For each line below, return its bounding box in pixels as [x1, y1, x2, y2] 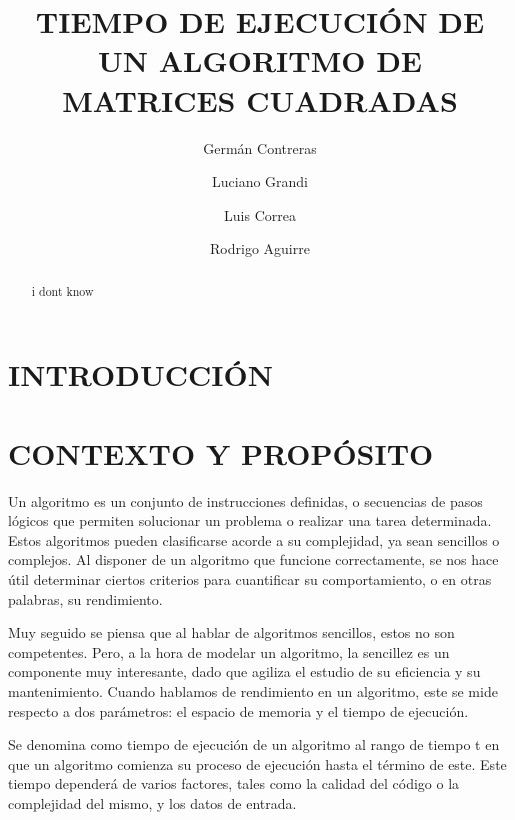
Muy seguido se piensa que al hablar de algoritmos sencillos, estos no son [8, 622, 455, 643]
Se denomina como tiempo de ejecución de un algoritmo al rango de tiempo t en [8, 734, 500, 755]
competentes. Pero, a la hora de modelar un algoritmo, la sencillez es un [8, 641, 450, 662]
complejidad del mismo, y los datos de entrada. [8, 792, 297, 813]
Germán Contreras [203, 137, 317, 158]
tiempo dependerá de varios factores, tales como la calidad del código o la [8, 773, 460, 794]
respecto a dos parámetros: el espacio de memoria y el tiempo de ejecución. [8, 700, 469, 721]
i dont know [31, 282, 94, 299]
